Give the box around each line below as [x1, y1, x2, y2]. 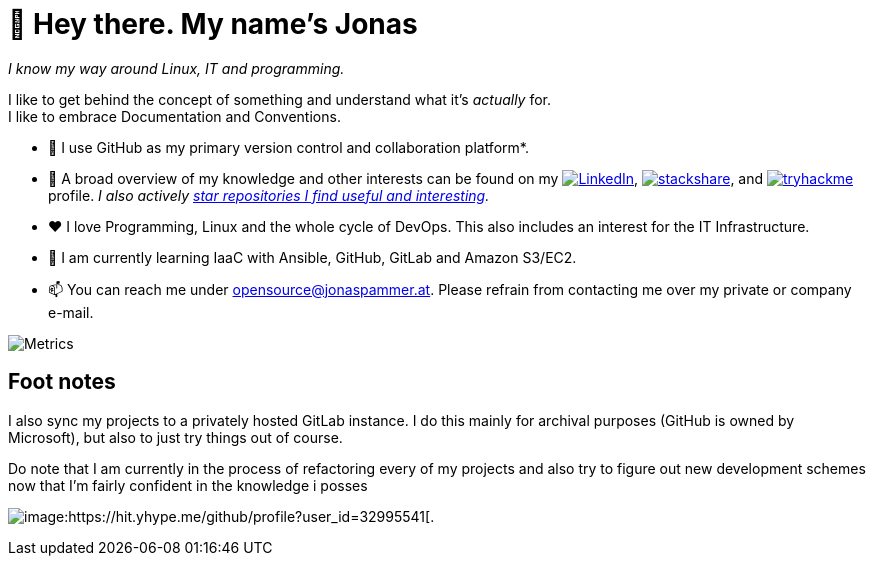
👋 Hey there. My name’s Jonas [8, 7, 418, 41]
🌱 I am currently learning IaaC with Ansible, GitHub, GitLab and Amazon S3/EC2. [48, 248, 577, 266]
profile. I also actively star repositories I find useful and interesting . [48, 186, 490, 204]
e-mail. [48, 303, 94, 321]
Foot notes [8, 369, 116, 395]
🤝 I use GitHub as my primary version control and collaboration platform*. [48, 138, 529, 156]
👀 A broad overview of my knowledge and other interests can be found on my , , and [48, 169, 764, 187]
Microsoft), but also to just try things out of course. [8, 428, 343, 446]
